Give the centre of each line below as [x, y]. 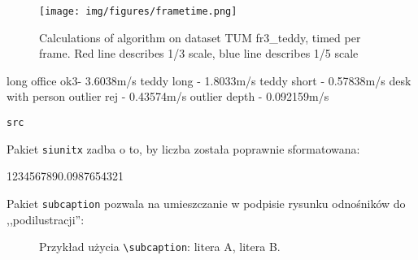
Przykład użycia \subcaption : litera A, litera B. [160, 247]
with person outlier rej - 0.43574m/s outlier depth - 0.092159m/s [168, 96]
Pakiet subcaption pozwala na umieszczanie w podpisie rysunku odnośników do [206, 203]
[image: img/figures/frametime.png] [138, 11]
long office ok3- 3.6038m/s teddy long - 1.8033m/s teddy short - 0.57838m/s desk [209, 80]
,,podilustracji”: [46, 219]
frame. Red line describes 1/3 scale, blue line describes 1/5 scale [199, 53]
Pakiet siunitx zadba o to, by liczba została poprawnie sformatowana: [183, 148]
